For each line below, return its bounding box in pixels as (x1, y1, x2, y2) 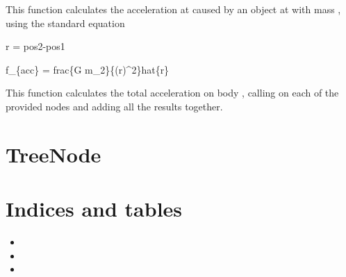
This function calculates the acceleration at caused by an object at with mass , (6, 2, 341, 16)
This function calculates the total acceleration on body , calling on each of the (6, 85, 339, 100)
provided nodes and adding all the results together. (6, 99, 223, 113)
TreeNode (6, 140, 101, 168)
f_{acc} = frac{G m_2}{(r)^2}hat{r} (6, 62, 170, 76)
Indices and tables (6, 194, 183, 223)
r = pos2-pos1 (6, 39, 65, 53)
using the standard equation (6, 15, 125, 30)
